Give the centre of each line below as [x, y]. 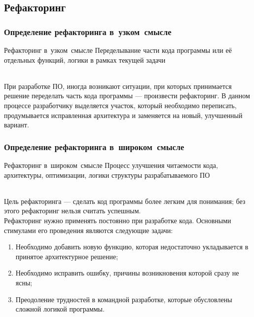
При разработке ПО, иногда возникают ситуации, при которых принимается [118, 86]
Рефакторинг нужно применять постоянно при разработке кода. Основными [118, 220]
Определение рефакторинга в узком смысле [88, 31]
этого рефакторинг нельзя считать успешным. [73, 211]
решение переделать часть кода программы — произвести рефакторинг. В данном [127, 96]
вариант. [17, 125]
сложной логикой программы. [60, 309]
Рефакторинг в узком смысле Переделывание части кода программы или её [118, 50]
